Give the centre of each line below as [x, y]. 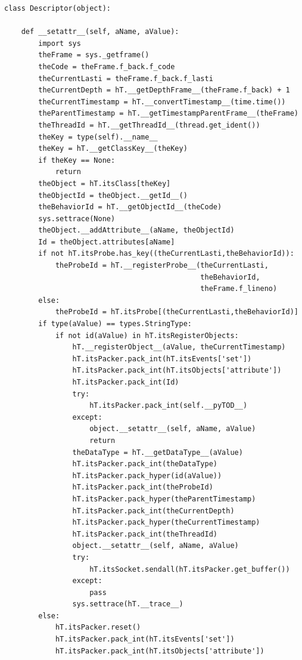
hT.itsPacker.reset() [98, 628]
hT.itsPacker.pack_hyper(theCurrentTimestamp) [166, 523]
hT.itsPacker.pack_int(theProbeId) [143, 487]
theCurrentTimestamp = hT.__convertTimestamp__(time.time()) [162, 102]
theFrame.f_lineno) [239, 289]
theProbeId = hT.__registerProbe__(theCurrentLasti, [162, 266]
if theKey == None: [77, 160]
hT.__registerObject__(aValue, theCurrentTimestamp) [179, 347]
